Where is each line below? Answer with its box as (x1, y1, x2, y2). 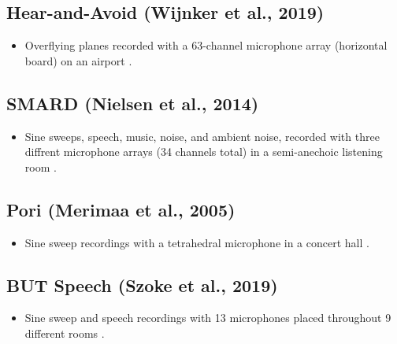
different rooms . (24, 324, 105, 341)
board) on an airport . (24, 52, 132, 68)
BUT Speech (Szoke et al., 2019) (6, 272, 278, 297)
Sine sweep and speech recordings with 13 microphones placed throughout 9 (24, 309, 391, 326)
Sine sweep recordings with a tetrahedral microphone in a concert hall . (24, 234, 369, 250)
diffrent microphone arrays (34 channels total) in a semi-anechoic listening (24, 143, 383, 160)
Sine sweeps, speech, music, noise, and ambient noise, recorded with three (24, 128, 380, 144)
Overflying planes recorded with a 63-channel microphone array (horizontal (24, 37, 388, 54)
